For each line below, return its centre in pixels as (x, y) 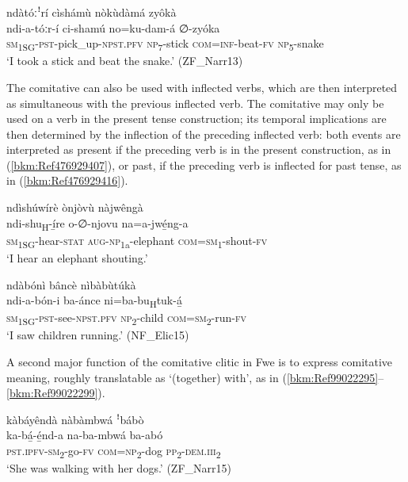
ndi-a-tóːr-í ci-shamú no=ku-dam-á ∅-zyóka (113, 27)
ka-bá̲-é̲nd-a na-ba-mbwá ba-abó (85, 435)
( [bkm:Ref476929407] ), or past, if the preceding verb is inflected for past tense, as (204, 164)
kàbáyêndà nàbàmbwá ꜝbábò (75, 419)
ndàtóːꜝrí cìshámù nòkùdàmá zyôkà (92, 12)
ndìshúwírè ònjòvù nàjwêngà (75, 207)
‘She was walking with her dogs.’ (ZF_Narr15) (119, 468)
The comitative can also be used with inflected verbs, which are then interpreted (202, 87)
